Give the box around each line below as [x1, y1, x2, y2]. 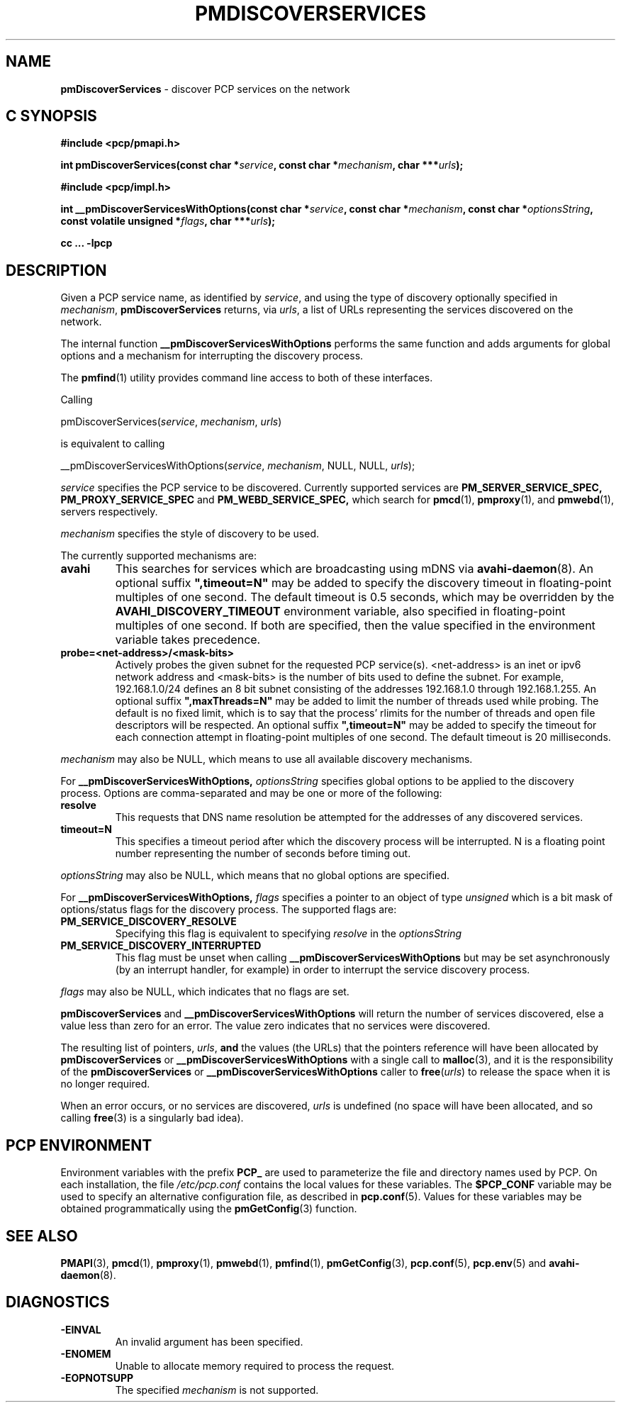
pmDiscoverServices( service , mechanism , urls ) [60, 415, 282, 428]
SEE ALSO [6, 1227, 78, 1245]
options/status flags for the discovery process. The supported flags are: [60, 903, 397, 916]
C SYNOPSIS [6, 107, 97, 125]
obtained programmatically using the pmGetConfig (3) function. [60, 1202, 357, 1215]
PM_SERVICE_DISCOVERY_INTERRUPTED [60, 939, 262, 952]
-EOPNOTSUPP [60, 1371, 134, 1384]
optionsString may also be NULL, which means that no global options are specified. [60, 869, 450, 882]
